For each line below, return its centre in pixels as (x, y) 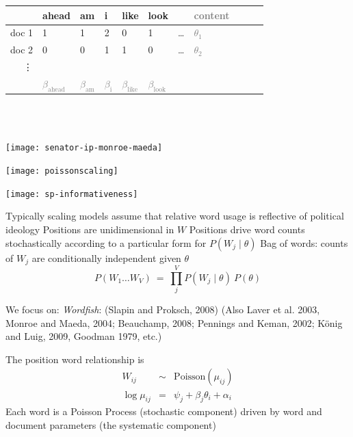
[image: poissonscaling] (62, 171)
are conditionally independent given (106, 257)
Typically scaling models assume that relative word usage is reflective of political (175, 216)
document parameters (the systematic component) (111, 424)
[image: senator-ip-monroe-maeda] (84, 148)
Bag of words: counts (304, 242)
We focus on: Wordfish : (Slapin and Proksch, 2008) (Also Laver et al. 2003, (163, 309)
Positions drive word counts (247, 229)
